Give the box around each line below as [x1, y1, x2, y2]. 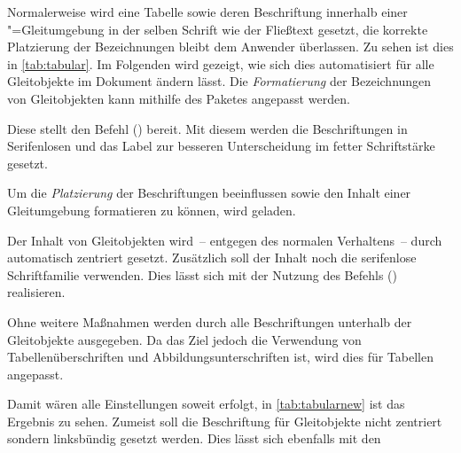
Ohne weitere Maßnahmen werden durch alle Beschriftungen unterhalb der [7, 312, 412, 331]
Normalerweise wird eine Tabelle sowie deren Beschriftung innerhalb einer [7, 3, 408, 20]
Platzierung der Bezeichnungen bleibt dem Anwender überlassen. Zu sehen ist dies [7, 37, 454, 56]
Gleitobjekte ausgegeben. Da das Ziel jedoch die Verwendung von [7, 330, 362, 348]
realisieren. [7, 283, 66, 301]
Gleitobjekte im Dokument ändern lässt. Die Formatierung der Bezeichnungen [7, 72, 432, 90]
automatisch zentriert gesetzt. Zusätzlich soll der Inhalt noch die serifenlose [7, 248, 417, 267]
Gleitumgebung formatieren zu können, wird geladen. [7, 200, 296, 219]
